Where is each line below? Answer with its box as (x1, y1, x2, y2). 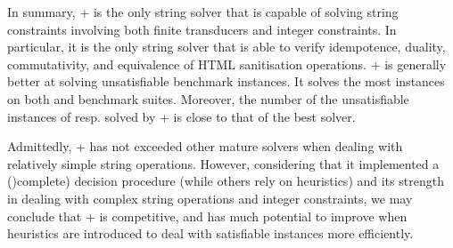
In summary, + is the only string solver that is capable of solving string (7, 3, 399, 20)
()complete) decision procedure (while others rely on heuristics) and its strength (7, 172, 444, 190)
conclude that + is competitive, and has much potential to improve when (7, 206, 408, 225)
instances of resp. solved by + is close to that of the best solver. (7, 107, 356, 125)
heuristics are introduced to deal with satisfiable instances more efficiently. (7, 224, 414, 243)
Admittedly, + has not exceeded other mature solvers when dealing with (7, 137, 403, 156)
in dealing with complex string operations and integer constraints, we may (7, 188, 413, 207)
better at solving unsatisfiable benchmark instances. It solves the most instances (7, 72, 445, 91)
